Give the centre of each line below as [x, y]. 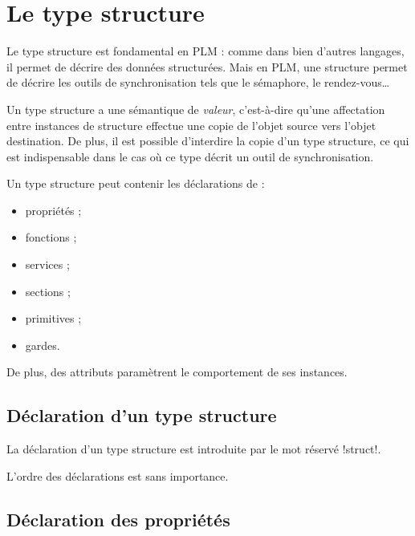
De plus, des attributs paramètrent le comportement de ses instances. [177, 372]
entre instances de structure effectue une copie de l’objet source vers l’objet [191, 125]
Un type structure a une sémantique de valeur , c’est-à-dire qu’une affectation [196, 109]
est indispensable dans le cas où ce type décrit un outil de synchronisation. [190, 156]
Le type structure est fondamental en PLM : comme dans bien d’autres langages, [205, 51]
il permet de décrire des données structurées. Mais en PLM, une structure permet [207, 66]
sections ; [48, 291]
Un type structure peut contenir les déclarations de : [136, 183]
